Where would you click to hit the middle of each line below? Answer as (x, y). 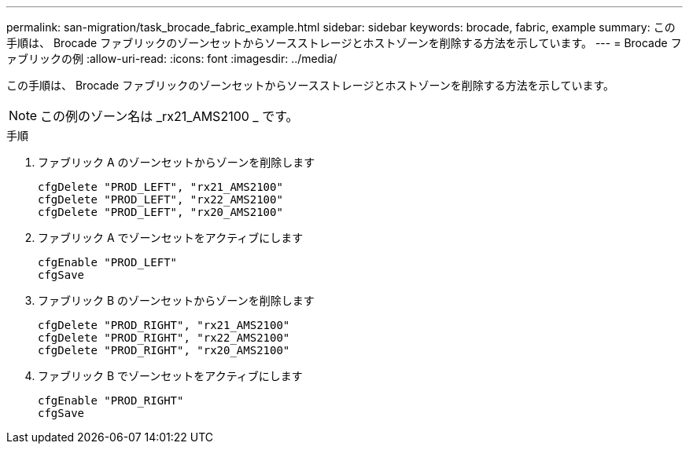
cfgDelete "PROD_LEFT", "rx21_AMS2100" (160, 187)
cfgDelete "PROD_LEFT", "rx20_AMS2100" (160, 212)
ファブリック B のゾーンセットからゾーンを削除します (176, 300)
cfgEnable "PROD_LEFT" (108, 262)
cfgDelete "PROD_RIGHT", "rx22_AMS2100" (164, 338)
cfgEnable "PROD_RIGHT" (111, 401)
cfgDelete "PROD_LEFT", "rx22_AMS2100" (160, 199)
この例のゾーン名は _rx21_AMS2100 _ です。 (169, 116)
